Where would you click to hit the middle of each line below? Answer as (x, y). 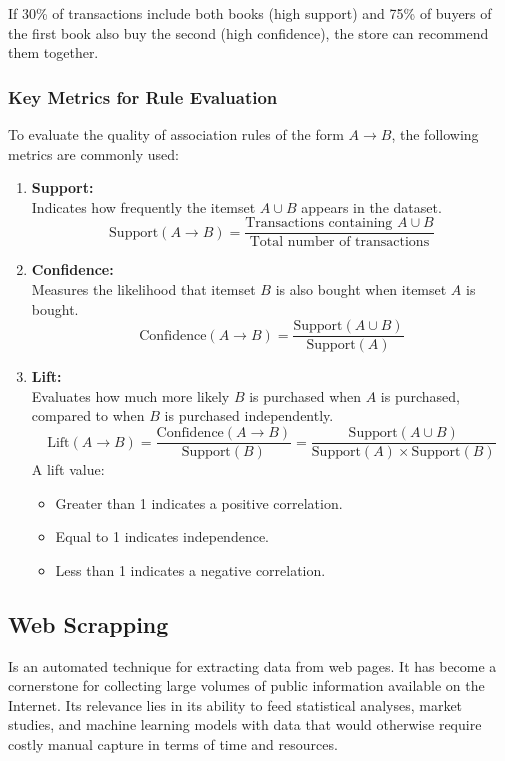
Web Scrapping (88, 623)
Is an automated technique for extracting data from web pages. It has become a (252, 665)
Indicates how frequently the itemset (143, 206)
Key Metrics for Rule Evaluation (143, 96)
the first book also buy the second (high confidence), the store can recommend (248, 32)
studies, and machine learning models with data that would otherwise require (245, 724)
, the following (435, 134)
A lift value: (68, 469)
